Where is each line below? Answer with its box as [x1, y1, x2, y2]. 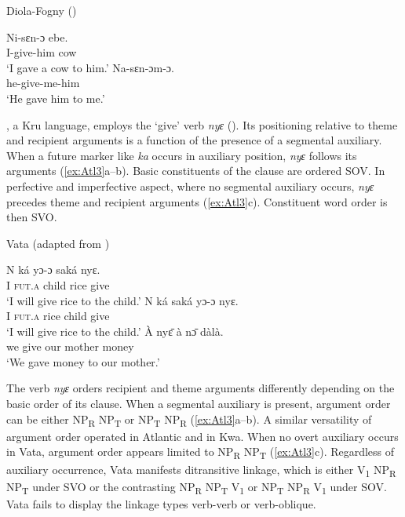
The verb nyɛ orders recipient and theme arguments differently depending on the [6, 380, 395, 396]
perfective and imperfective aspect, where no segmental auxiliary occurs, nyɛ [6, 177, 374, 194]
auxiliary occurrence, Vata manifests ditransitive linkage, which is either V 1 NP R [6, 461, 396, 479]
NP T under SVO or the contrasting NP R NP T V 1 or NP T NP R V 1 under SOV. [6, 478, 387, 497]
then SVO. [6, 209, 57, 225]
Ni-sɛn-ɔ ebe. [6, 28, 68, 45]
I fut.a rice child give [6, 308, 110, 324]
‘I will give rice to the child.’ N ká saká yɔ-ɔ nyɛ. [6, 292, 239, 308]
